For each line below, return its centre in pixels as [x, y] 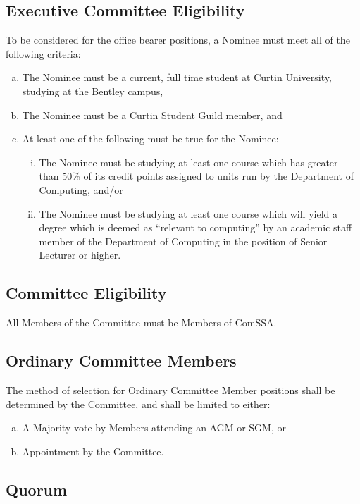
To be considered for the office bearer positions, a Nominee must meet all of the [178, 40]
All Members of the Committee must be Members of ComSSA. [141, 322]
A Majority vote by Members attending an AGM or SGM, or [154, 428]
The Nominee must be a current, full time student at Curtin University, [177, 77]
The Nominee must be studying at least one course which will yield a [188, 213]
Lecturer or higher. [80, 255]
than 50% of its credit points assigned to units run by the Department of [196, 176]
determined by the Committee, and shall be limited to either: [138, 404]
